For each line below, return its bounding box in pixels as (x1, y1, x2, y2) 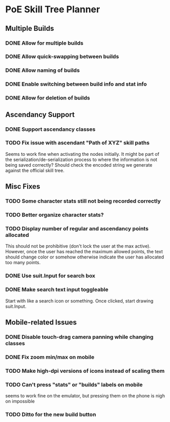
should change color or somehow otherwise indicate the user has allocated (5, 254, 164, 260)
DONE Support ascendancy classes (5, 126, 96, 133)
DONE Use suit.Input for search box (5, 272, 96, 279)
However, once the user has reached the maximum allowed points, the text (5, 249, 163, 255)
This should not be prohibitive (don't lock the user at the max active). (5, 243, 151, 249)
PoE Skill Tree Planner (5, 4, 100, 15)
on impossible (5, 398, 35, 404)
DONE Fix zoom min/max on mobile (5, 353, 95, 360)
